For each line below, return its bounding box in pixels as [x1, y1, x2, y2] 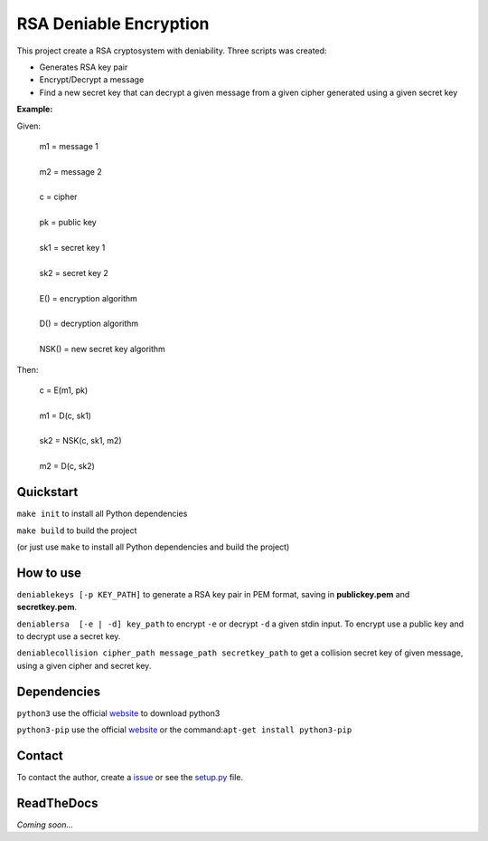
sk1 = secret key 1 [39, 243, 106, 253]
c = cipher [39, 191, 78, 203]
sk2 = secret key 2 [39, 267, 108, 278]
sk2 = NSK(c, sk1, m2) [39, 435, 122, 446]
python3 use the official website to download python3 [16, 707, 221, 719]
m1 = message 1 [39, 140, 99, 151]
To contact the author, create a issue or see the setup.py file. [16, 772, 244, 783]
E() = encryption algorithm [39, 292, 137, 303]
